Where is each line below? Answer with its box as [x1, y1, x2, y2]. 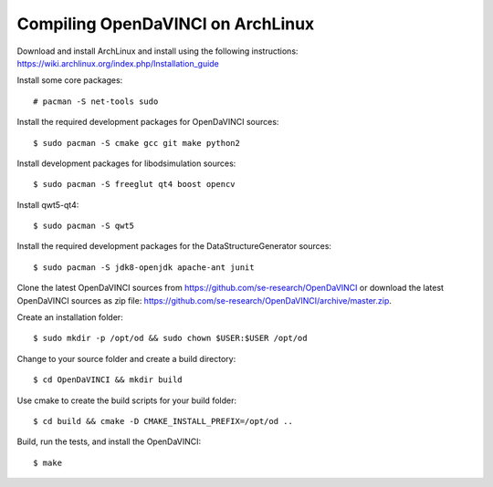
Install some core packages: [16, 75, 123, 86]
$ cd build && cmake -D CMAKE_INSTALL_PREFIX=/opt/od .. [33, 416, 294, 426]
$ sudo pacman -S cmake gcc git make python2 [33, 138, 241, 148]
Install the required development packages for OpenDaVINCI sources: [16, 117, 279, 128]
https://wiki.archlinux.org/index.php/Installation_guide [16, 57, 219, 68]
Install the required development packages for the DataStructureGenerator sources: [16, 241, 332, 252]
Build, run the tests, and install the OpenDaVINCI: [16, 436, 202, 447]
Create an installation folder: [16, 312, 123, 323]
